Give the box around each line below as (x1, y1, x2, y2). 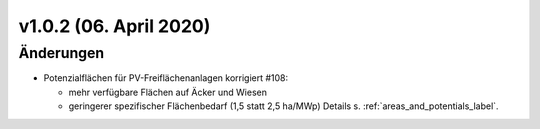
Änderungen (18, 44, 105, 62)
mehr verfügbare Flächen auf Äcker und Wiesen (68, 86, 267, 98)
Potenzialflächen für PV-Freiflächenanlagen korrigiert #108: (43, 72, 289, 84)
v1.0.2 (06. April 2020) (18, 15, 211, 37)
